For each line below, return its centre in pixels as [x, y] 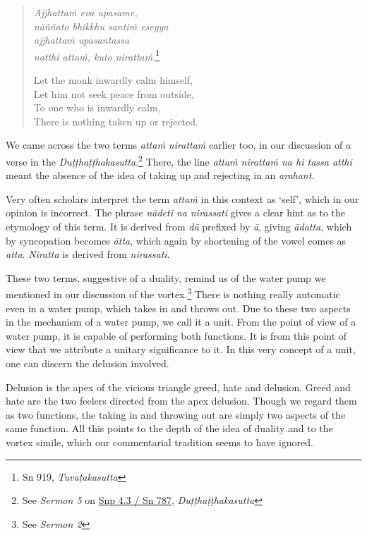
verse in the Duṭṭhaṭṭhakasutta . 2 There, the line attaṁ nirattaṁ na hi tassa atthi [179, 160]
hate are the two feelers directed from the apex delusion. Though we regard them [181, 401]
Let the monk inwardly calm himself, [113, 80]
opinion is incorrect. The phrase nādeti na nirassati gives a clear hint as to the [176, 213]
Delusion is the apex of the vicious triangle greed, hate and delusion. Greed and [178, 387]
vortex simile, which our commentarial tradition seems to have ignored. [160, 442]
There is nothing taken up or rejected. [116, 121]
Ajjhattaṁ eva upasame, [85, 12]
